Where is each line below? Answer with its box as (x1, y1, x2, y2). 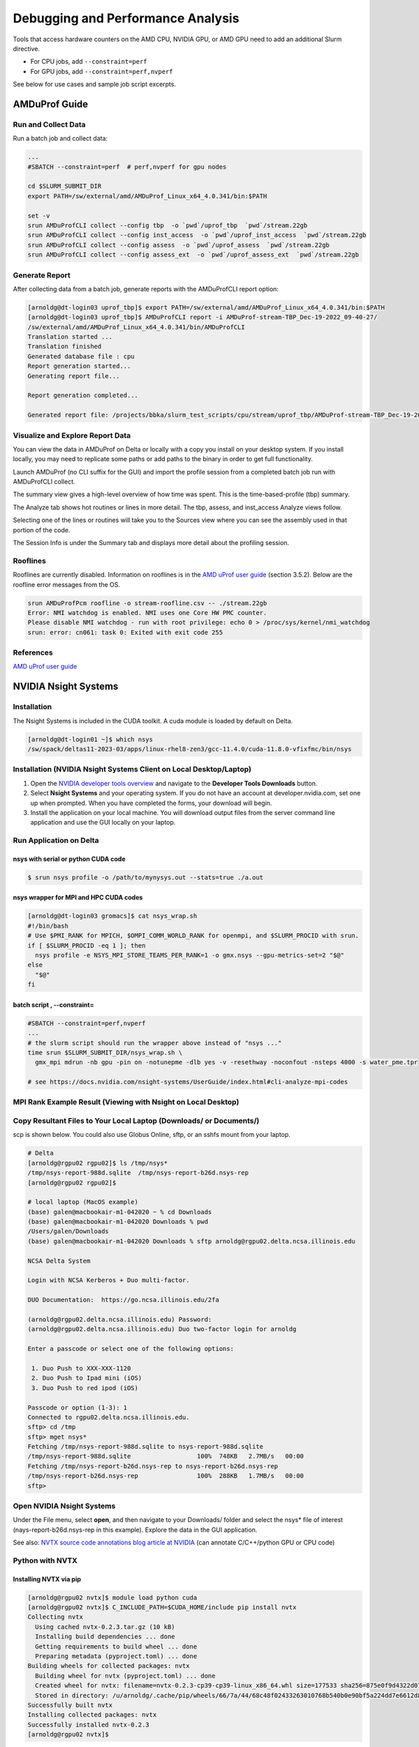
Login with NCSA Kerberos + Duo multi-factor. (27, 1276, 190, 1284)
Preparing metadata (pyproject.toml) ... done (35, 1653, 198, 1660)
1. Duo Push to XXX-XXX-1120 (31, 1364, 131, 1372)
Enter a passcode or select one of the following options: (27, 1345, 234, 1353)
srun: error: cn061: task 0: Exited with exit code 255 (27, 628, 223, 636)
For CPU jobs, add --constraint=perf (30, 57, 147, 66)
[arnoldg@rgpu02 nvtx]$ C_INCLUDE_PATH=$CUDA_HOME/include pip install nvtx (27, 1604, 297, 1611)
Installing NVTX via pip (13, 1574, 82, 1583)
